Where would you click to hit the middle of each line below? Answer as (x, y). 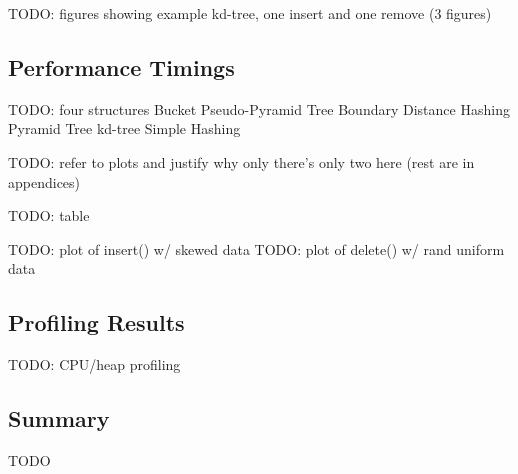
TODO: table (49, 215)
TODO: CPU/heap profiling (94, 364)
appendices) (44, 181)
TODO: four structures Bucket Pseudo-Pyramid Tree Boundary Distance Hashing (259, 108)
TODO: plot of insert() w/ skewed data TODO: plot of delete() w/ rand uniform (256, 248)
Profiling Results (96, 322)
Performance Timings (121, 66)
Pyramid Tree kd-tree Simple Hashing (124, 128)
